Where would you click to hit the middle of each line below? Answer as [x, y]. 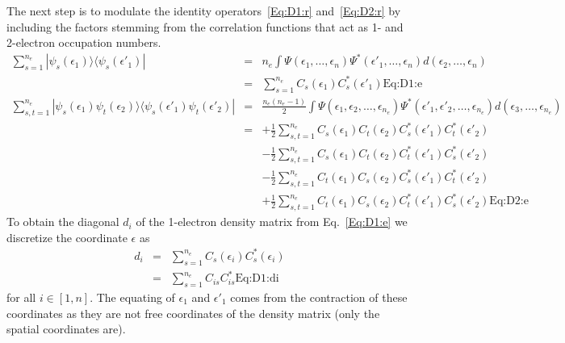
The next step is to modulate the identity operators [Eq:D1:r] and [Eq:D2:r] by [204, 10]
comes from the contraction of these [319, 297]
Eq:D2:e [509, 201]
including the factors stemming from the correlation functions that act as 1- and [205, 26]
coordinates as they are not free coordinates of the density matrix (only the [193, 313]
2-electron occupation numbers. [84, 42]
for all [21, 297]
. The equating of [132, 297]
